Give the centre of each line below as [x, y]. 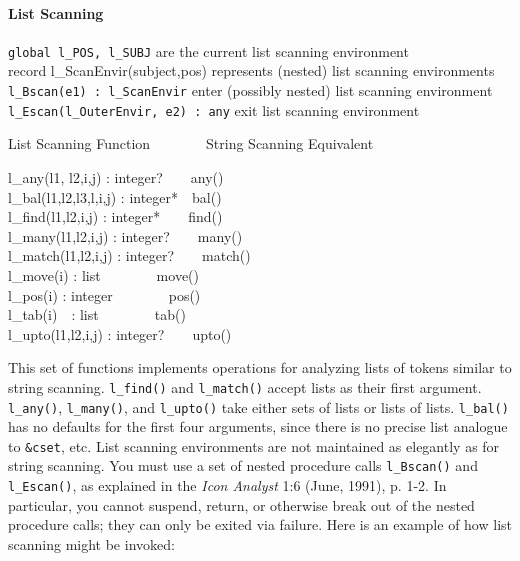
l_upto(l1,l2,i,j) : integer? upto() [120, 333]
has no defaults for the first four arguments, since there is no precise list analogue [258, 426]
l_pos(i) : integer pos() [104, 294]
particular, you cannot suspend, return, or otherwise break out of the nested [241, 504]
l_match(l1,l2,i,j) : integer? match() [129, 255]
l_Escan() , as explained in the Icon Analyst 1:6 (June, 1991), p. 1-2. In [227, 485]
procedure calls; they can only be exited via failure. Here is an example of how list [260, 524]
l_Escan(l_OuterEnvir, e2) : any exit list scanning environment [214, 109]
